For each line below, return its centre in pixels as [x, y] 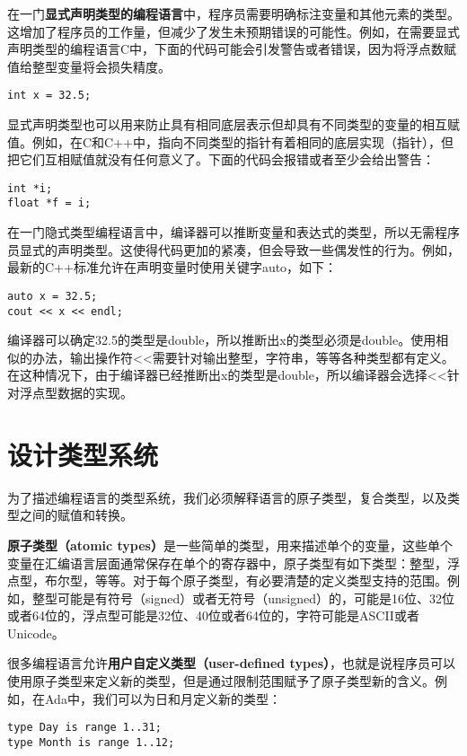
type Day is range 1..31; [84, 728]
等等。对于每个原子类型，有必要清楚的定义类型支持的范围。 [271, 580]
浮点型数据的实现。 [76, 392]
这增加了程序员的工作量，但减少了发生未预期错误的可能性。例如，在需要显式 [233, 31]
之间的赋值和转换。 [76, 515]
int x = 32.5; [49, 96]
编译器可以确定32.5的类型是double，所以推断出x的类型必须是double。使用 [222, 340]
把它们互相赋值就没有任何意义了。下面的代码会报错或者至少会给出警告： [221, 159]
